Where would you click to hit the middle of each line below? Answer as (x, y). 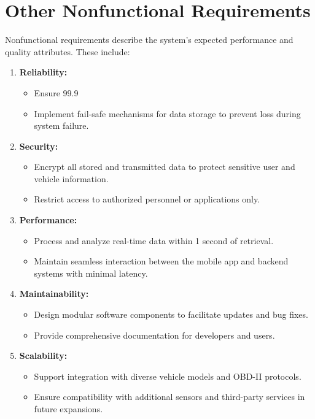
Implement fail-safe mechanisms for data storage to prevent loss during (167, 113)
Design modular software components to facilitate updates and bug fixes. (171, 314)
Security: (39, 146)
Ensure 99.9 (56, 92)
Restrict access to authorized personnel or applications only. (147, 199)
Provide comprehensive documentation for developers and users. (154, 335)
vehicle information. (71, 178)
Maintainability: (54, 294)
